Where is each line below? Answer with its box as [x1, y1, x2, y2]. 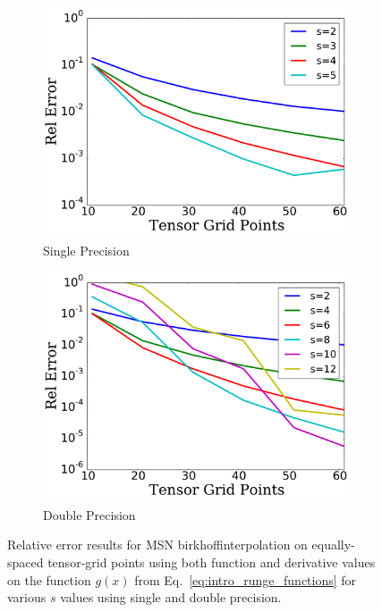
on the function [7, 570, 91, 589]
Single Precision [43, 240, 130, 259]
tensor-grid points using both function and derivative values [47, 552, 376, 571]
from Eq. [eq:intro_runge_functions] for [134, 570, 357, 589]
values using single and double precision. [60, 588, 282, 607]
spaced [7, 552, 44, 571]
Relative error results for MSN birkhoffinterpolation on [7, 535, 308, 554]
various [7, 588, 47, 607]
